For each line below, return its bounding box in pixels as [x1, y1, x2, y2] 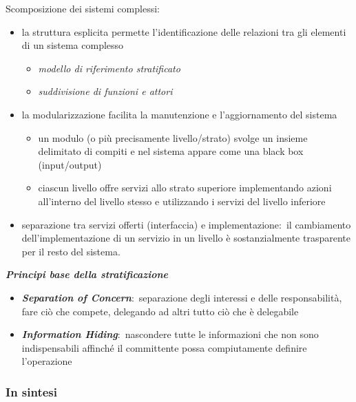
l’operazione [21, 354, 72, 368]
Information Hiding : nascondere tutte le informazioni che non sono [21, 327, 319, 341]
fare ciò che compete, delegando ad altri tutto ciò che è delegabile [21, 304, 299, 318]
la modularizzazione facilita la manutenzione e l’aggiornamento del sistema [21, 107, 337, 121]
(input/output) [38, 157, 102, 171]
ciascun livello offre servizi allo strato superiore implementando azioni [38, 180, 332, 195]
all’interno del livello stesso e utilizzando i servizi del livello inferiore [38, 193, 326, 208]
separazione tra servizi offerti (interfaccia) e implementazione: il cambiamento [21, 217, 351, 231]
